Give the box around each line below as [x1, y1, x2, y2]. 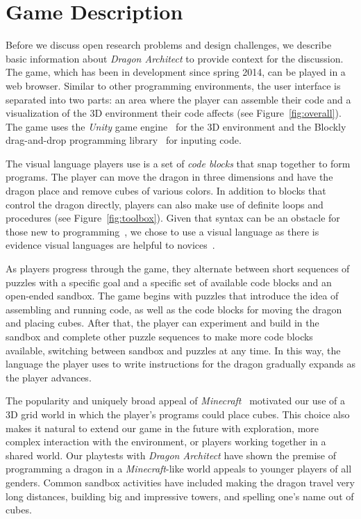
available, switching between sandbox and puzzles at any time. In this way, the [6, 343, 341, 357]
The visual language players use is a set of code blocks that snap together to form [6, 156, 351, 170]
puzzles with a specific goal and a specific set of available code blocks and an [6, 274, 332, 289]
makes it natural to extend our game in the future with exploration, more [6, 420, 319, 435]
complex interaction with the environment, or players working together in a [6, 434, 326, 449]
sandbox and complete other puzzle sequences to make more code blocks [6, 329, 313, 343]
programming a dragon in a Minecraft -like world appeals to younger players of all [6, 461, 352, 476]
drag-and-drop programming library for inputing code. [6, 133, 242, 147]
